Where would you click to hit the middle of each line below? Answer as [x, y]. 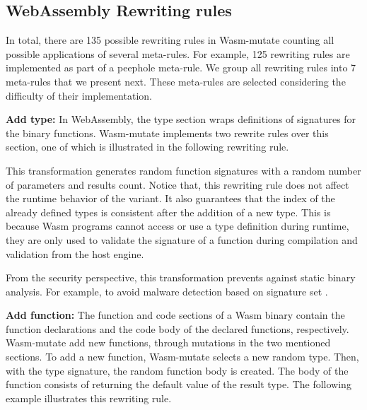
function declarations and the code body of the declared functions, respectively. [177, 328]
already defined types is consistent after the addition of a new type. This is [168, 212]
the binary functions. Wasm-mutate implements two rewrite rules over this [167, 133]
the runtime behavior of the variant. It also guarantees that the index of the [170, 198]
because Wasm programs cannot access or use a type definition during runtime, [177, 226]
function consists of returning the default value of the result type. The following [179, 384]
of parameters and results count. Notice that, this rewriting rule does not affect [177, 184]
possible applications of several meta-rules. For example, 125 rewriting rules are [178, 53]
